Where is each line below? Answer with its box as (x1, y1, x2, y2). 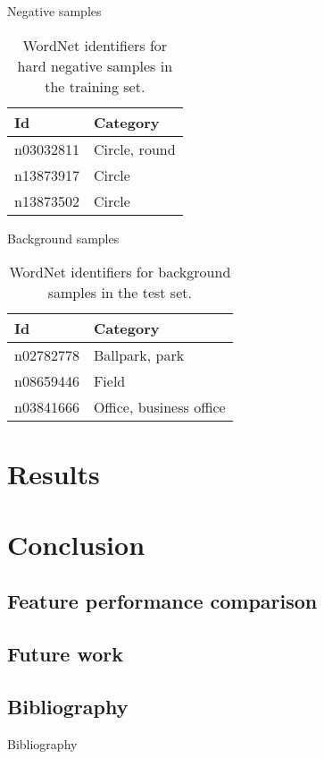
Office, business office (93, 397, 226, 418)
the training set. (45, 75, 145, 97)
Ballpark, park (93, 345, 185, 366)
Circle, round (93, 138, 176, 159)
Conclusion (7, 525, 145, 562)
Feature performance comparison (7, 587, 318, 615)
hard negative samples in (17, 55, 173, 76)
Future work (7, 640, 124, 668)
